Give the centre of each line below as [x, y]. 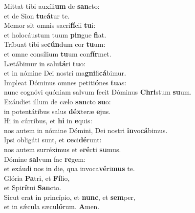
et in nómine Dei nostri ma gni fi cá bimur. [65, 73]
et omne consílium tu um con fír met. [58, 53]
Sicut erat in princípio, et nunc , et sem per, [70, 197]
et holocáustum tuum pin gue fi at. [55, 34]
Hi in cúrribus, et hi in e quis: [48, 121]
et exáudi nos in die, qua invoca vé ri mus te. [69, 168]
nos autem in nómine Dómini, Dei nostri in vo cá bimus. [86, 130]
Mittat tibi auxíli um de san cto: [52, 6]
